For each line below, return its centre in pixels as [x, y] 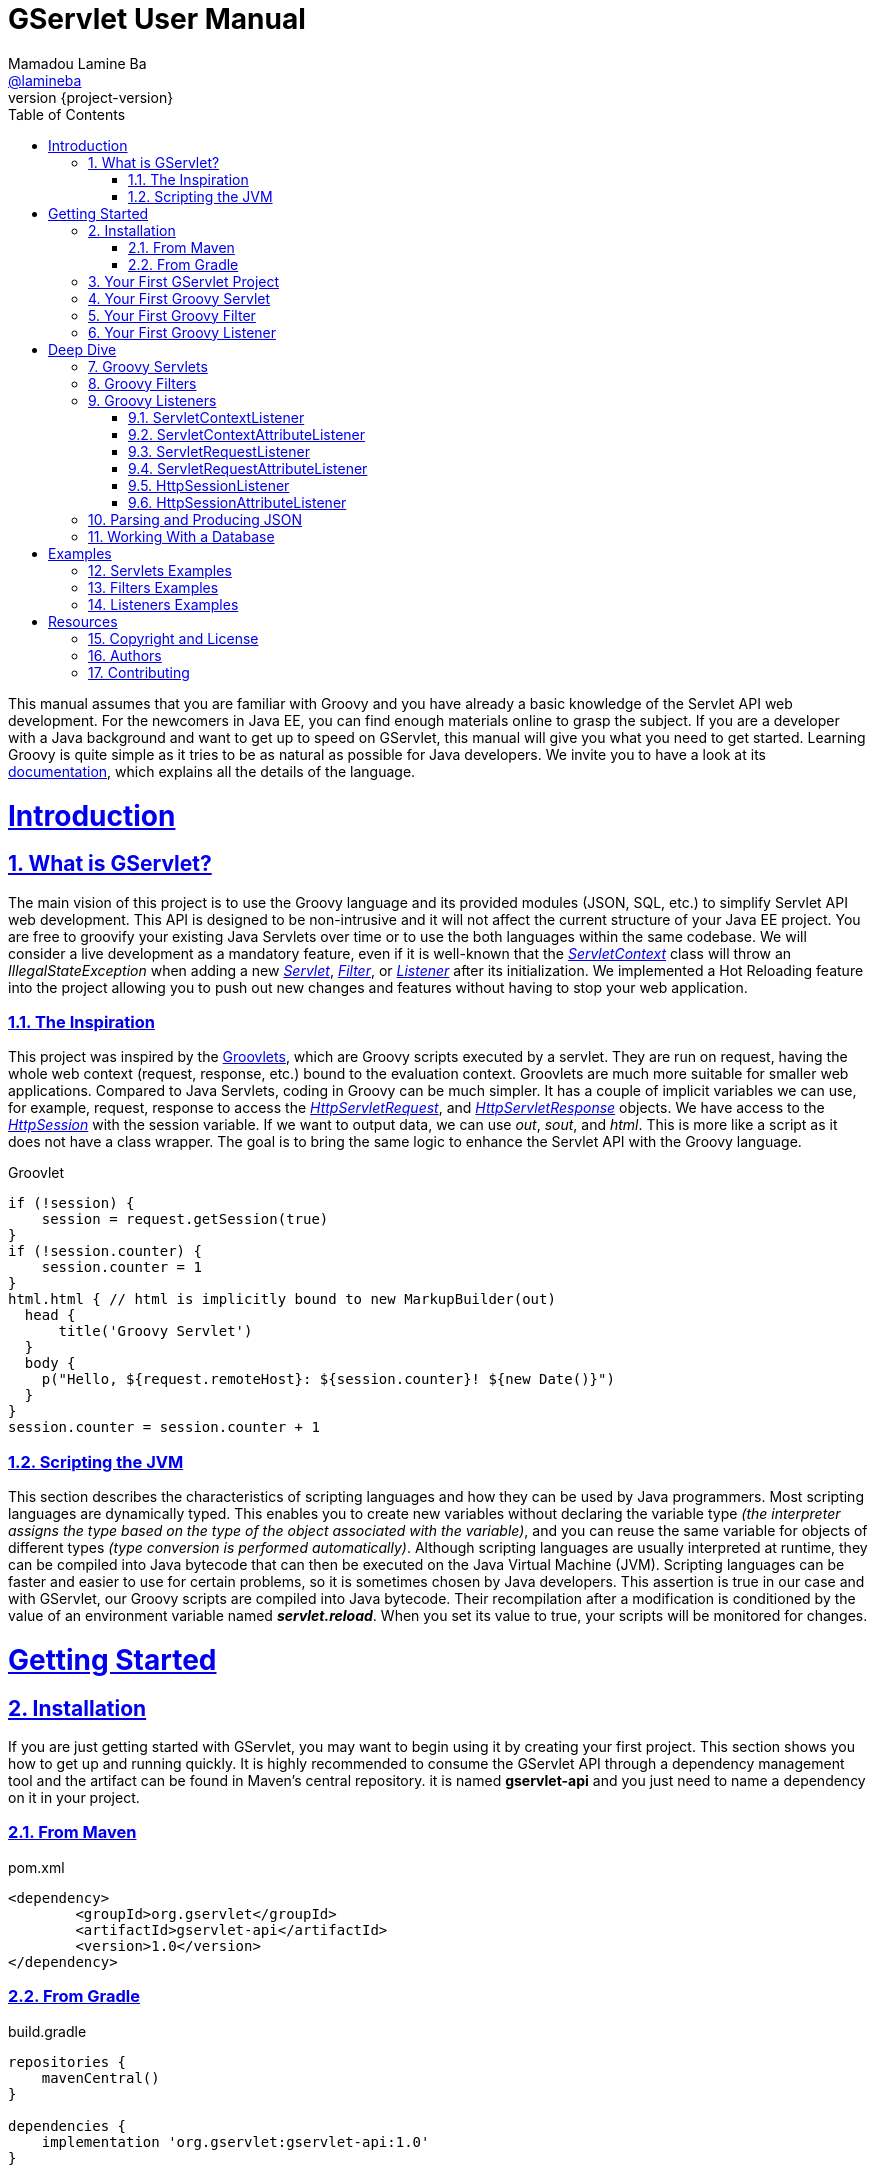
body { [50, 1363]
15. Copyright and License [173, 638]
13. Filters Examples [153, 587]
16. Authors [125, 655]
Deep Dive [82, 349]
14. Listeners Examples [163, 604]
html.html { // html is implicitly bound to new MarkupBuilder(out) [282, 1299]
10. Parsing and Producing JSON [195, 519]
